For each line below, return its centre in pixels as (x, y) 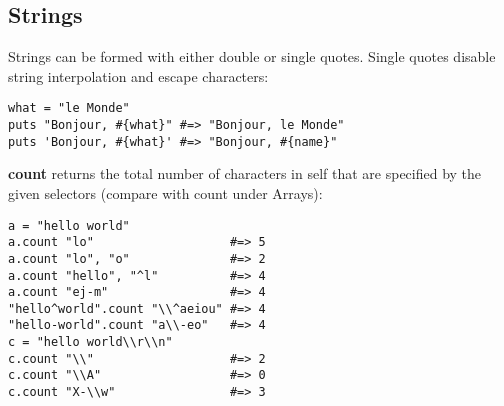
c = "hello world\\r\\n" (90, 342)
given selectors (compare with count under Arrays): (165, 192)
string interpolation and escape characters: (138, 75)
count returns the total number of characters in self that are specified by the (245, 173)
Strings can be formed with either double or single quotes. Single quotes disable (252, 56)
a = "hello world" (69, 225)
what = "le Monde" (69, 108)
